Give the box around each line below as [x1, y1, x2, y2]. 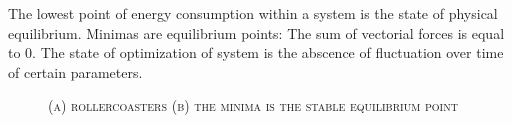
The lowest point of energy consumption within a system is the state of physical [8, 3, 498, 23]
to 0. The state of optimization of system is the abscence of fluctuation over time [8, 42, 504, 63]
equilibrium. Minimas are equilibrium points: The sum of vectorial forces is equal [8, 22, 505, 43]
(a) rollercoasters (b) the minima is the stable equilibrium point [48, 95, 458, 116]
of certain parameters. [8, 61, 143, 82]
